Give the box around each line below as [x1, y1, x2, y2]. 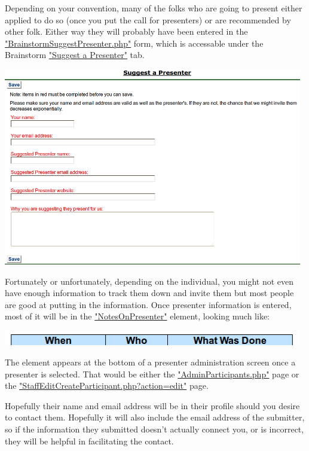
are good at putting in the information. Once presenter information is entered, [5, 298, 292, 310]
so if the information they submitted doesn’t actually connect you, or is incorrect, [5, 423, 304, 435]
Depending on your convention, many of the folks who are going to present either [5, 2, 302, 14]
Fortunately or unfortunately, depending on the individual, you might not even [5, 275, 294, 287]
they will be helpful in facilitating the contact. [5, 434, 174, 447]
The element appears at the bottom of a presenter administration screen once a [5, 356, 296, 368]
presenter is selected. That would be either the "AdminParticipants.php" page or [5, 367, 299, 380]
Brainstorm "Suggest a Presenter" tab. [5, 48, 145, 61]
